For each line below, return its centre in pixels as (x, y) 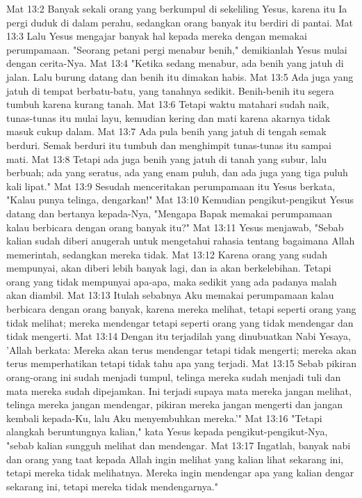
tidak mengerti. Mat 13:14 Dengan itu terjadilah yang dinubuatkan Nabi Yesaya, (179, 336)
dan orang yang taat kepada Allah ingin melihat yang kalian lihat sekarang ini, (175, 459)
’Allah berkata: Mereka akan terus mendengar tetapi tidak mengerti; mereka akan (181, 349)
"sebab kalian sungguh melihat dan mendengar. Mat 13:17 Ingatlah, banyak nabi (179, 445)
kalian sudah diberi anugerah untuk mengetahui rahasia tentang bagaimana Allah (181, 241)
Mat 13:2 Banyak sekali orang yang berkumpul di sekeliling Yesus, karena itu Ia (177, 8)
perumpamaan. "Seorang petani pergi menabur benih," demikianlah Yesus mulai (177, 49)
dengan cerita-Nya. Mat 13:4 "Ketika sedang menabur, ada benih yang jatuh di (175, 63)
